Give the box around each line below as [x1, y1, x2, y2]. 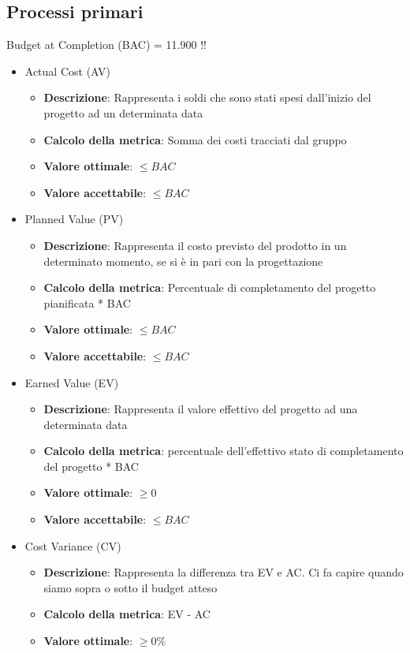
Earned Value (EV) [24, 374, 119, 390]
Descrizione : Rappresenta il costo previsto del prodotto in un [43, 237, 347, 253]
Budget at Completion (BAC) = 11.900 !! [6, 36, 207, 53]
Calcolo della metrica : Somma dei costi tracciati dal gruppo [43, 131, 347, 147]
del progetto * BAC [43, 457, 139, 474]
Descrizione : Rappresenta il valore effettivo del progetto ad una [43, 401, 358, 417]
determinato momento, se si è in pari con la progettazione [43, 252, 323, 269]
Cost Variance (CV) [24, 537, 121, 554]
